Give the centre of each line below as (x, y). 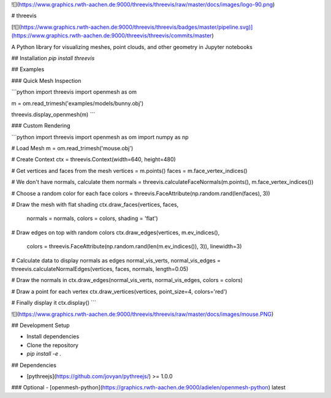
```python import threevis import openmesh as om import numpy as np (100, 137)
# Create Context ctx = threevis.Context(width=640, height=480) (93, 159)
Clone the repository (53, 345)
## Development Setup (40, 325)
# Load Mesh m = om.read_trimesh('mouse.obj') (72, 148)
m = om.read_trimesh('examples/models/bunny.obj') (78, 103)
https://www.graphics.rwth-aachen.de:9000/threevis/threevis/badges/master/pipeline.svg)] (137, 27)
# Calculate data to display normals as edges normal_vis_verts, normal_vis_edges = (116, 260)
